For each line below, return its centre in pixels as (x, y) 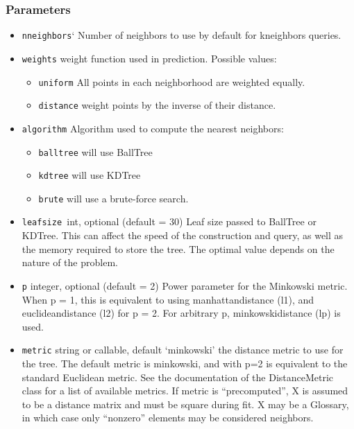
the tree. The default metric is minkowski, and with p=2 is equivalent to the (185, 363)
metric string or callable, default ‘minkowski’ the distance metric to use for (183, 350)
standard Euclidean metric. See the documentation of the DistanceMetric (178, 377)
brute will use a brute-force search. (113, 198)
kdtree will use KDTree (90, 175)
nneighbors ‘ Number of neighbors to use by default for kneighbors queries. (182, 35)
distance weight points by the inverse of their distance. (157, 105)
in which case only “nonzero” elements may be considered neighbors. (168, 418)
